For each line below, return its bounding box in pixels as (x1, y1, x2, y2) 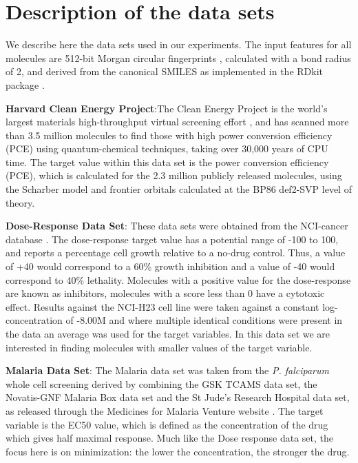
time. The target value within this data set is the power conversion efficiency (6, 154, 329, 169)
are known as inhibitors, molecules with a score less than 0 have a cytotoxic (6, 286, 325, 300)
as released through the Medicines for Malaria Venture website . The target (6, 403, 324, 418)
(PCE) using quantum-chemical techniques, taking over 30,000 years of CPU (6, 141, 328, 156)
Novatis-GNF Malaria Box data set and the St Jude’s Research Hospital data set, (6, 390, 350, 404)
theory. (6, 195, 35, 209)
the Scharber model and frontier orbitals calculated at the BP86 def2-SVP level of (6, 182, 352, 196)
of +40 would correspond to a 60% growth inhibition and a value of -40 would (6, 259, 335, 274)
